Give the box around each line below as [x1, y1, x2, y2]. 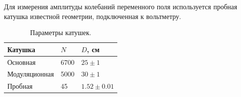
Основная [7, 57, 36, 67]
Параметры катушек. [30, 27, 91, 38]
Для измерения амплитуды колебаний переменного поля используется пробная [4, 1, 238, 11]
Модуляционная [7, 69, 54, 79]
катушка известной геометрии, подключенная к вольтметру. [4, 11, 181, 21]
